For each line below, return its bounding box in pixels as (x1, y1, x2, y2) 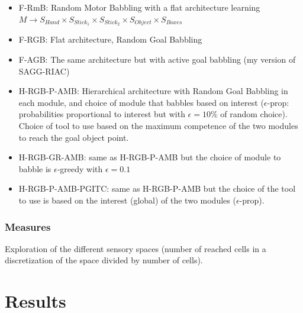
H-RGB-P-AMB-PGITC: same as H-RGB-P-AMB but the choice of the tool (18, 182, 296, 195)
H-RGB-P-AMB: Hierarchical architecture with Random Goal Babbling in (18, 85, 288, 97)
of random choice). (220, 108, 288, 120)
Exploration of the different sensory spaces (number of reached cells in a (5, 242, 266, 254)
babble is (18, 162, 51, 175)
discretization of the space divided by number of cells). (5, 254, 203, 266)
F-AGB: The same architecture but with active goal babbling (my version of (18, 53, 296, 66)
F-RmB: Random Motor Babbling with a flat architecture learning (18, 1, 260, 13)
